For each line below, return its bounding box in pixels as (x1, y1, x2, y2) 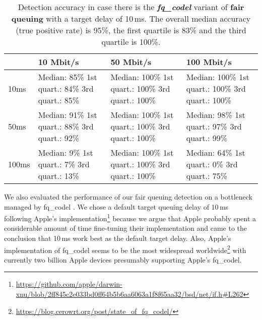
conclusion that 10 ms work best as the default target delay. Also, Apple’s (4, 233, 231, 243)
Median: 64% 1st (186, 147, 245, 158)
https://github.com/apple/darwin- (16, 279, 122, 289)
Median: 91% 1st (38, 109, 97, 120)
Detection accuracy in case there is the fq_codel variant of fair (18, 1, 244, 13)
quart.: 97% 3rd (186, 120, 242, 132)
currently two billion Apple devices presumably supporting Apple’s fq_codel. (4, 254, 242, 265)
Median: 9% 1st (38, 147, 93, 158)
